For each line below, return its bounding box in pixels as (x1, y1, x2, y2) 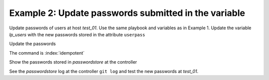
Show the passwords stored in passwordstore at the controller (9, 59, 137, 65)
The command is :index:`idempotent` (9, 50, 85, 56)
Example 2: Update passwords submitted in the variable (9, 7, 245, 18)
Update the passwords (9, 41, 56, 47)
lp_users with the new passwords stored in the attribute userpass (9, 31, 145, 37)
